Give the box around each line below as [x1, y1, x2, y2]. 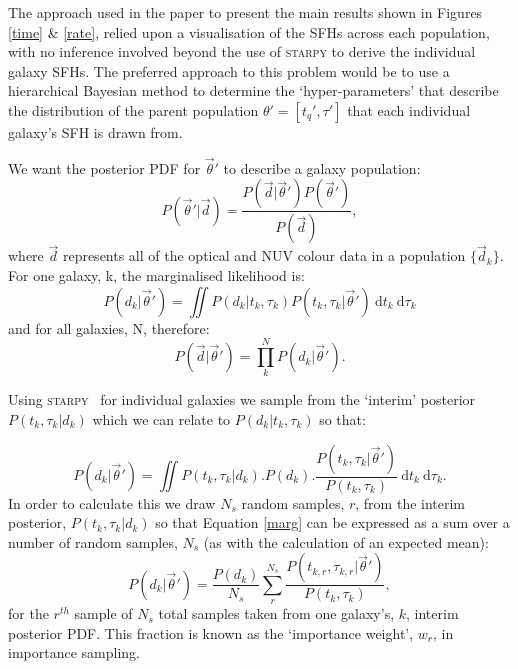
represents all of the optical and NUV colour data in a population [62, 245, 466, 266]
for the [8, 603, 49, 624]
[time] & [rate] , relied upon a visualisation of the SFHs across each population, [8, 21, 490, 42]
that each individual [347, 99, 471, 120]
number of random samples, [8, 531, 178, 552]
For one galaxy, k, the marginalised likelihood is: [8, 265, 305, 286]
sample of [74, 603, 133, 624]
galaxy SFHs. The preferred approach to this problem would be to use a [8, 60, 450, 81]
